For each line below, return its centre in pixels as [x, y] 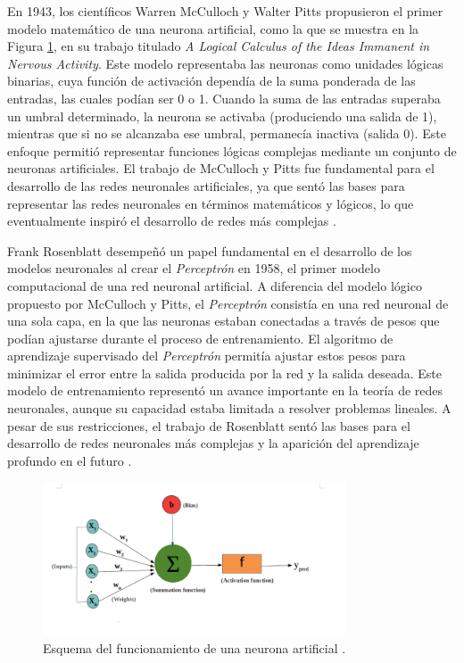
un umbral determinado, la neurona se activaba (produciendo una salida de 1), [222, 116]
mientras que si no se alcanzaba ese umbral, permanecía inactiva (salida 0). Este [227, 133]
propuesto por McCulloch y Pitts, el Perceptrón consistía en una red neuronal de [228, 303]
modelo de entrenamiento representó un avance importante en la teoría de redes [225, 390]
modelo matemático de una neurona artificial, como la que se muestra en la [213, 28]
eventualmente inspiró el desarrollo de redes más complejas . [172, 221]
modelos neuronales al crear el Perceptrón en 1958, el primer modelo [194, 268]
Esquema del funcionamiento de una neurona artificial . [195, 647]
